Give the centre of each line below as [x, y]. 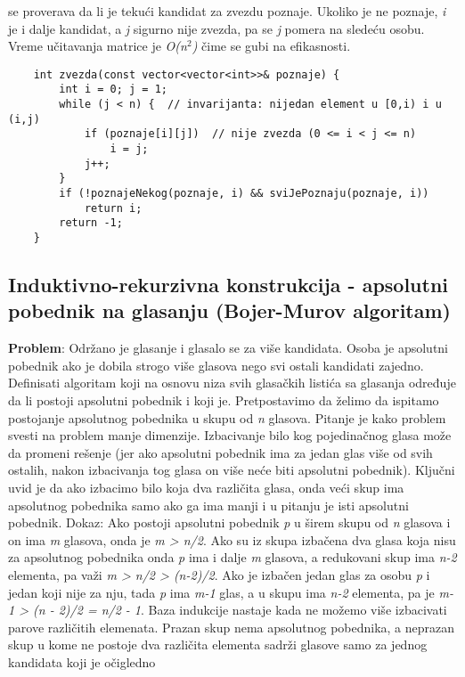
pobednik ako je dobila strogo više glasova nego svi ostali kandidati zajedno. [216, 365]
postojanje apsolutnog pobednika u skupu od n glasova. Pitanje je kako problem [227, 417]
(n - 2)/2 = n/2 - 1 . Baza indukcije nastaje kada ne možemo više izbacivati [240, 610]
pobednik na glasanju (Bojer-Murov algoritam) [230, 310]
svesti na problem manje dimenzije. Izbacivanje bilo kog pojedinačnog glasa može [230, 435]
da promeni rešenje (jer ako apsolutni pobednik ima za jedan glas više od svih [220, 452]
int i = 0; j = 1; [113, 90]
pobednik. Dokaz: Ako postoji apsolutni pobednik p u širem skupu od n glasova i [229, 522]
